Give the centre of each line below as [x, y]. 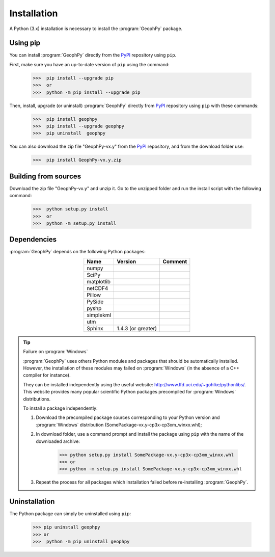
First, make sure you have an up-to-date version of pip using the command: [90, 64]
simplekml [99, 315]
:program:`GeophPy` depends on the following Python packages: [78, 252]
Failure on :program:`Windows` [56, 352]
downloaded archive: [58, 441]
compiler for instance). [47, 375]
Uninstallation [32, 502]
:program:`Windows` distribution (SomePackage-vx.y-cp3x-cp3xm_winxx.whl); [119, 425]
